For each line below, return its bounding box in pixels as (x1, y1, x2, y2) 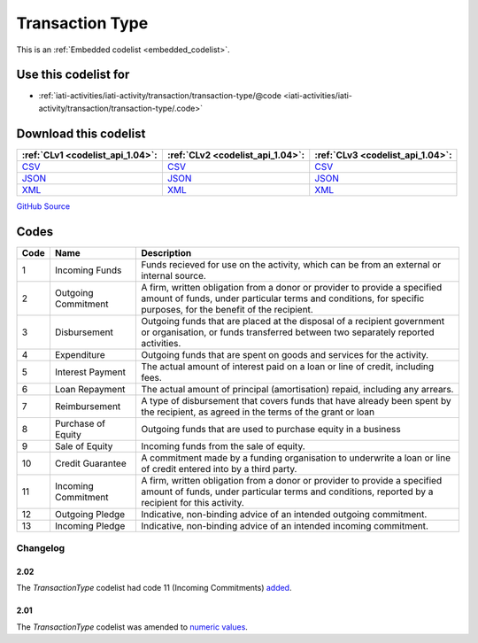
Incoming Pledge (54, 519, 126, 531)
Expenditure (54, 348, 105, 360)
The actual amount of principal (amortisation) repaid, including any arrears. (141, 383, 454, 395)
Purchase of (54, 417, 106, 430)
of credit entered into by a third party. (141, 462, 297, 475)
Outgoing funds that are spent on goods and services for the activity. (141, 348, 429, 360)
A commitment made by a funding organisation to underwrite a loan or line (141, 452, 451, 464)
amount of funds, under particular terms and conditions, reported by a (141, 485, 434, 498)
